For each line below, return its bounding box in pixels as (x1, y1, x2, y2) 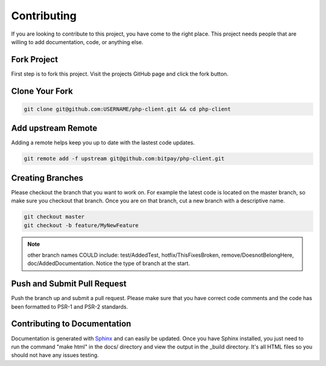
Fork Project (11, 54, 59, 65)
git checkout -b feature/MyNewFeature (24, 222, 139, 229)
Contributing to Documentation (11, 319, 132, 329)
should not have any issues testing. (11, 352, 99, 359)
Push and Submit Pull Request (11, 278, 127, 289)
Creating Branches (11, 173, 84, 183)
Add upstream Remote (11, 123, 98, 133)
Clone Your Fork (11, 86, 73, 96)
